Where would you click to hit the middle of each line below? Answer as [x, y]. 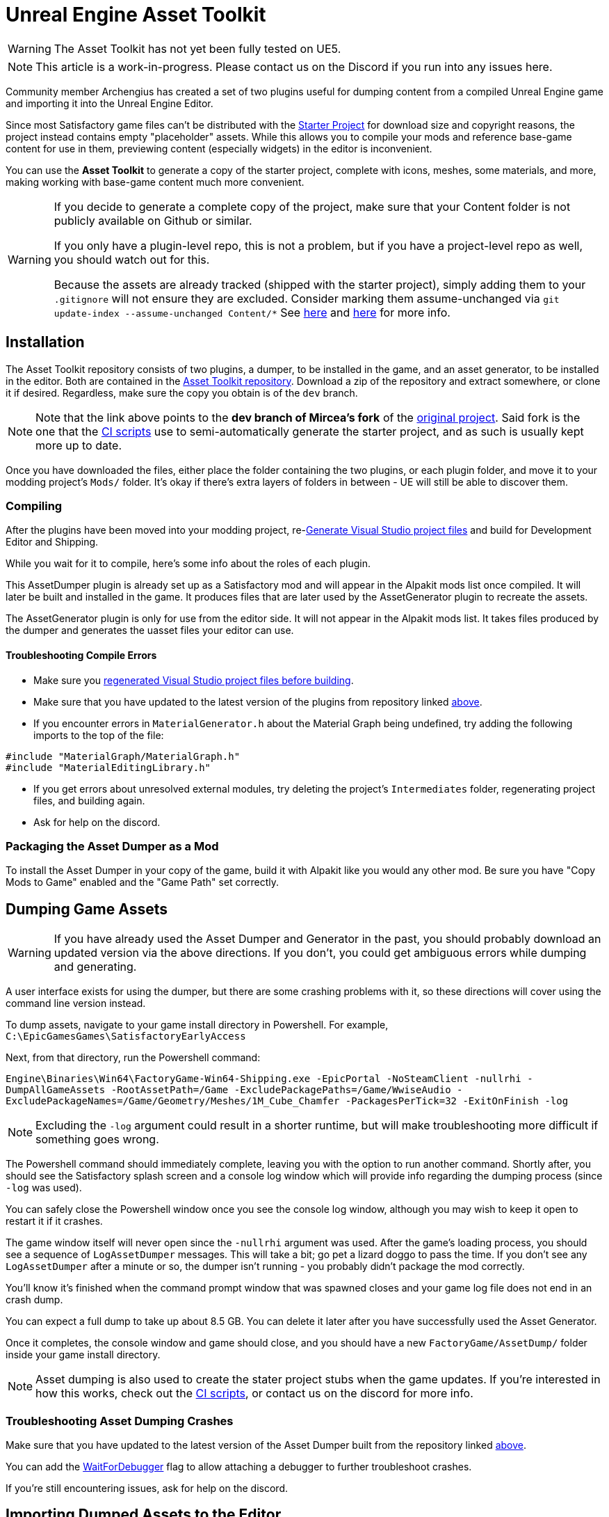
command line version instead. [76, 1003]
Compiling [34, 506]
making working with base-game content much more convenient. [155, 182]
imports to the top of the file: [99, 735]
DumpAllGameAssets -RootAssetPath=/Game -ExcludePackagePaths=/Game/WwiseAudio [228, 1090]
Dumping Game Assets [87, 909]
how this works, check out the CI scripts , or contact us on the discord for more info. [254, 1393]
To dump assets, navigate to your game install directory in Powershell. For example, [197, 1025]
